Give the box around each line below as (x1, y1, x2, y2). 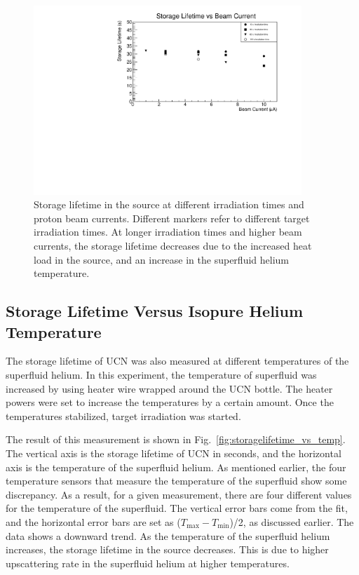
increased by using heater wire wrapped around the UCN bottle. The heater (6, 381, 333, 395)
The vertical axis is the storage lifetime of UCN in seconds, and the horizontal (6, 446, 341, 460)
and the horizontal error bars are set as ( (6, 514, 181, 529)
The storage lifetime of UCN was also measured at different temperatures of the (6, 353, 349, 368)
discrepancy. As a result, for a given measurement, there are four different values (6, 487, 352, 501)
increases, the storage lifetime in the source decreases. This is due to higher (6, 542, 329, 557)
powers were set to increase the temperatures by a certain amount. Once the (6, 395, 334, 410)
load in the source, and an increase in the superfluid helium (34, 252, 289, 266)
